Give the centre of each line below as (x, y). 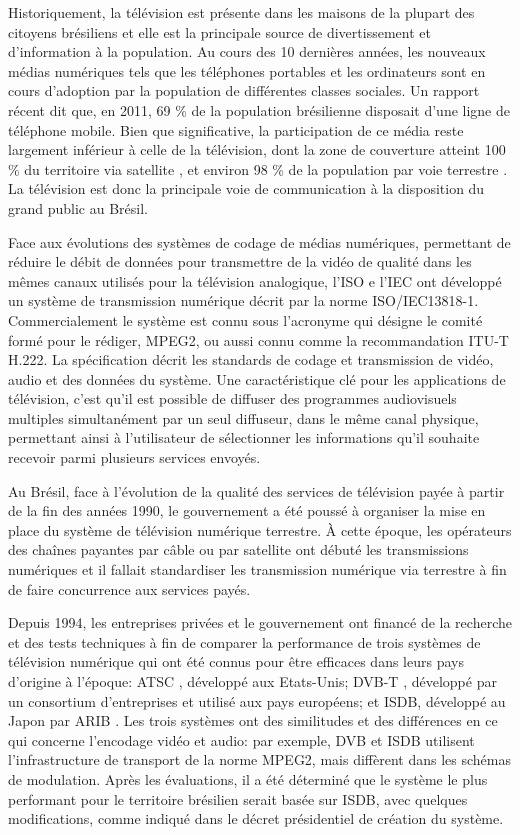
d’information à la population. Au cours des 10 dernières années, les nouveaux (247, 51)
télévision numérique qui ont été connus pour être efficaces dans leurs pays (236, 661)
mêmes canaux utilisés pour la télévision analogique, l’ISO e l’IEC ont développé (255, 280)
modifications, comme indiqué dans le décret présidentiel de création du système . (256, 818)
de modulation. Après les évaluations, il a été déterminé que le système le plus (248, 778)
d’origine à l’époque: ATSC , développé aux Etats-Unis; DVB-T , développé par (252, 681)
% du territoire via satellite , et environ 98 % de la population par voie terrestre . (258, 168)
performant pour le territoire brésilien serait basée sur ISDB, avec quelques (238, 798)
